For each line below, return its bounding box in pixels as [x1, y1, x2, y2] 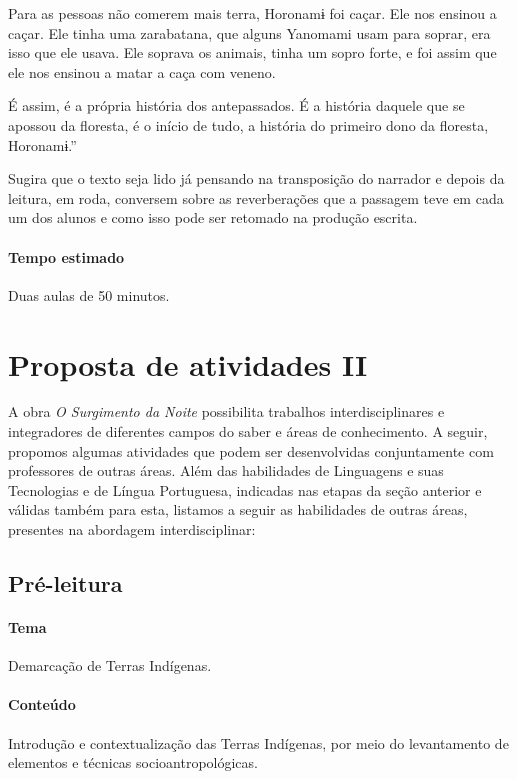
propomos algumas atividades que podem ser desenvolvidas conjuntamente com [8, 440, 494, 461]
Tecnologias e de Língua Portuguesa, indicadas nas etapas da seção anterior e [8, 479, 482, 500]
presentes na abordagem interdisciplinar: [8, 519, 256, 540]
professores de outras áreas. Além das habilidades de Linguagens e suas [8, 460, 444, 481]
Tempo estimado [8, 246, 125, 267]
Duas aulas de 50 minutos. [8, 284, 170, 305]
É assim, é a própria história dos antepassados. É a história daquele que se [8, 95, 465, 116]
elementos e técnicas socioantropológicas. [8, 752, 258, 773]
